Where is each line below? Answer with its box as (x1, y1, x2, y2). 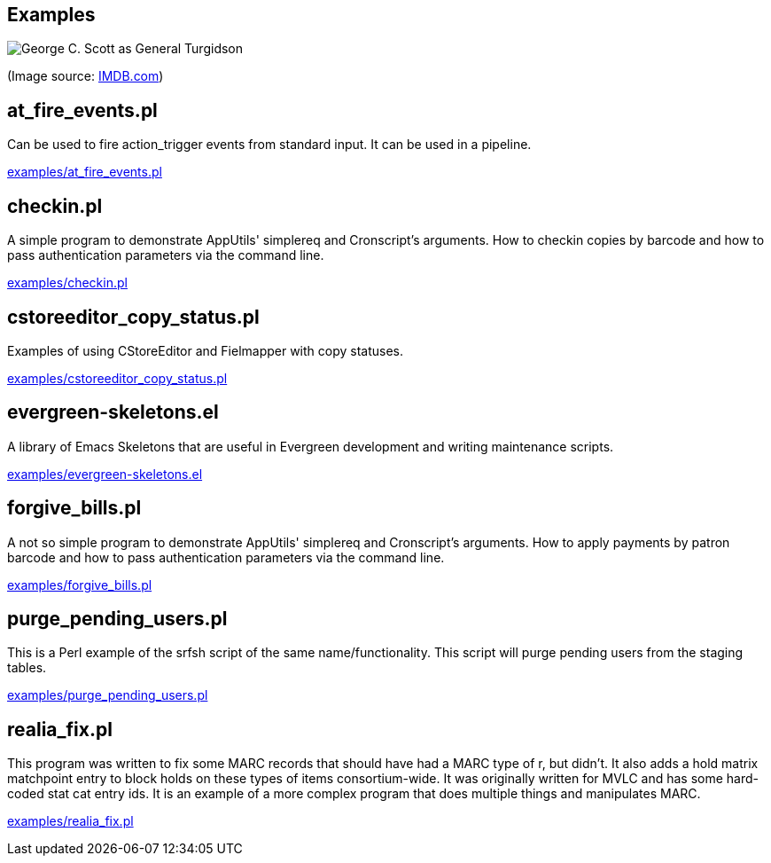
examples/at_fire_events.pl (7, 164, 162, 180)
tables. (7, 660, 47, 676)
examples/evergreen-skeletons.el (7, 466, 203, 482)
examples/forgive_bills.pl (7, 577, 152, 592)
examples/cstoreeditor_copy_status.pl (7, 370, 228, 386)
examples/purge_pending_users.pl (7, 687, 208, 703)
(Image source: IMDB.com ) (7, 68, 164, 84)
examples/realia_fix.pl (7, 813, 134, 829)
